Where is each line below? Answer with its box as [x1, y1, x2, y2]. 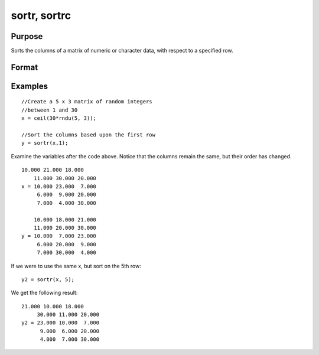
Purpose [11, 31, 43, 41]
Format [11, 62, 38, 72]
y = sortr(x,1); [21, 139, 69, 146]
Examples [11, 81, 48, 91]
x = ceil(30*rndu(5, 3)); [21, 115, 97, 122]
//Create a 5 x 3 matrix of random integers [21, 98, 153, 105]
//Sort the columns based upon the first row [21, 132, 156, 138]
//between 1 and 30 [21, 106, 78, 113]
